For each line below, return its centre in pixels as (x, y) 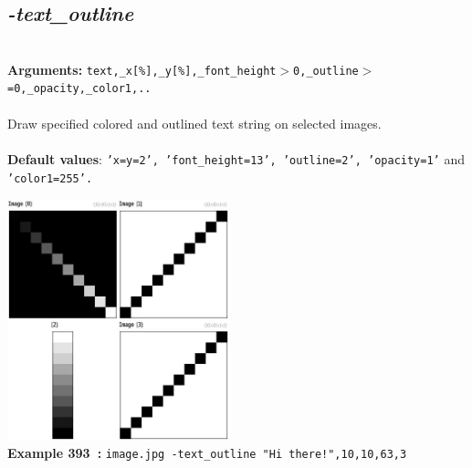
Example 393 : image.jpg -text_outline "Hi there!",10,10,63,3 (207, 453)
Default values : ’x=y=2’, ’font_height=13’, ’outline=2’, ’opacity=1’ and (236, 158)
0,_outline (326, 71)
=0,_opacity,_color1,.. (79, 89)
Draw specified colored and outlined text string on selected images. (194, 123)
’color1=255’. (50, 178)
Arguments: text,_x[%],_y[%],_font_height (142, 69)
